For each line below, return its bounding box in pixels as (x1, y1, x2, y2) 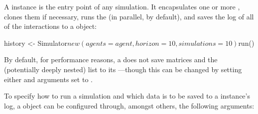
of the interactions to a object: (4, 21, 97, 31)
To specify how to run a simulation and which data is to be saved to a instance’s (4, 91, 250, 101)
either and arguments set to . (4, 74, 93, 84)
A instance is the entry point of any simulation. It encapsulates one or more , (4, 1, 240, 11)
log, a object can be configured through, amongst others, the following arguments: (4, 100, 255, 111)
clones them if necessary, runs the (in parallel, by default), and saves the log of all (4, 11, 254, 21)
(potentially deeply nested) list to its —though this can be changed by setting (4, 64, 242, 74)
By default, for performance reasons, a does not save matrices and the (4, 54, 218, 65)
